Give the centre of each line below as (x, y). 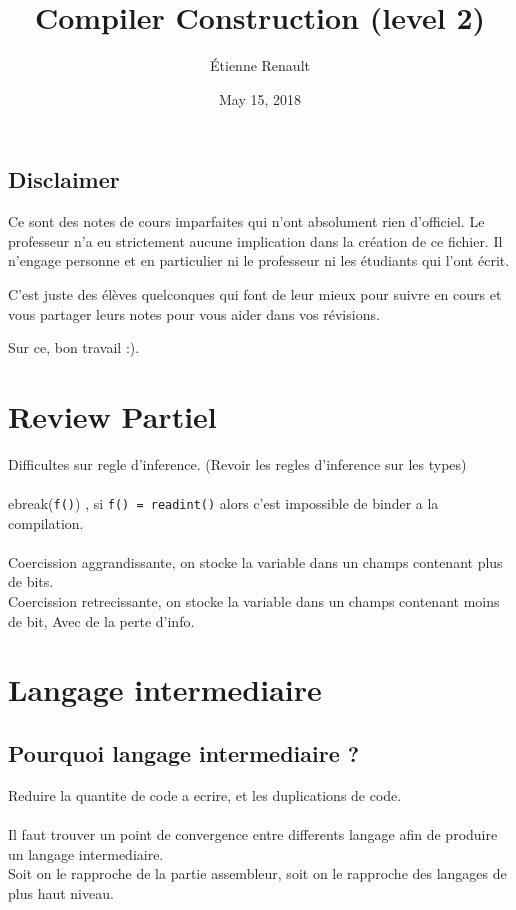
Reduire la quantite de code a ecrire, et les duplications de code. (205, 794)
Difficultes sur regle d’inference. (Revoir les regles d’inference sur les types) (237, 463)
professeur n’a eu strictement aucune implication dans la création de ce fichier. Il (255, 240)
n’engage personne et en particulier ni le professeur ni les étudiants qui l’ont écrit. (259, 260)
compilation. (46, 522)
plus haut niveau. (61, 892)
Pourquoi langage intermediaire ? (184, 752)
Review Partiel (112, 415)
